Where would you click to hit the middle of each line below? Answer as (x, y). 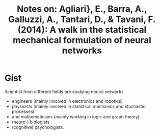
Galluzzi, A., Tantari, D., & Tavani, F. (82, 19)
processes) (23, 112)
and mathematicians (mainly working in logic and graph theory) (76, 116)
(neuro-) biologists (30, 122)
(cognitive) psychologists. (38, 127)
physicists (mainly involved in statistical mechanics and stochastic (79, 106)
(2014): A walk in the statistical (82, 30)
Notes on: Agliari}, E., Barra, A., (82, 9)
